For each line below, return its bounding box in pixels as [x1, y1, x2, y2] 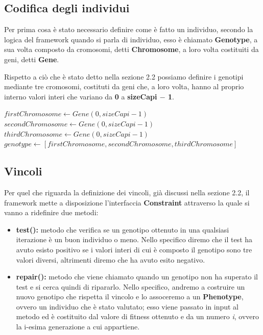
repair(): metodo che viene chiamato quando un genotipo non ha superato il [16, 271, 258, 282]
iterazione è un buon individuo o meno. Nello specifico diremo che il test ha [16, 234, 253, 245]
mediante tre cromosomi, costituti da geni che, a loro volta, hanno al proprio [4, 81, 244, 92]
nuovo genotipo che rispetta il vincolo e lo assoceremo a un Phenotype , [16, 291, 244, 302]
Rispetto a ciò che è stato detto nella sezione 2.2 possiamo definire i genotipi [4, 71, 244, 82]
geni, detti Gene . [4, 54, 59, 64]
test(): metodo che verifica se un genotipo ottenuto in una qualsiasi [16, 224, 229, 235]
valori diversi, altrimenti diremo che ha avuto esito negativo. [16, 254, 205, 265]
